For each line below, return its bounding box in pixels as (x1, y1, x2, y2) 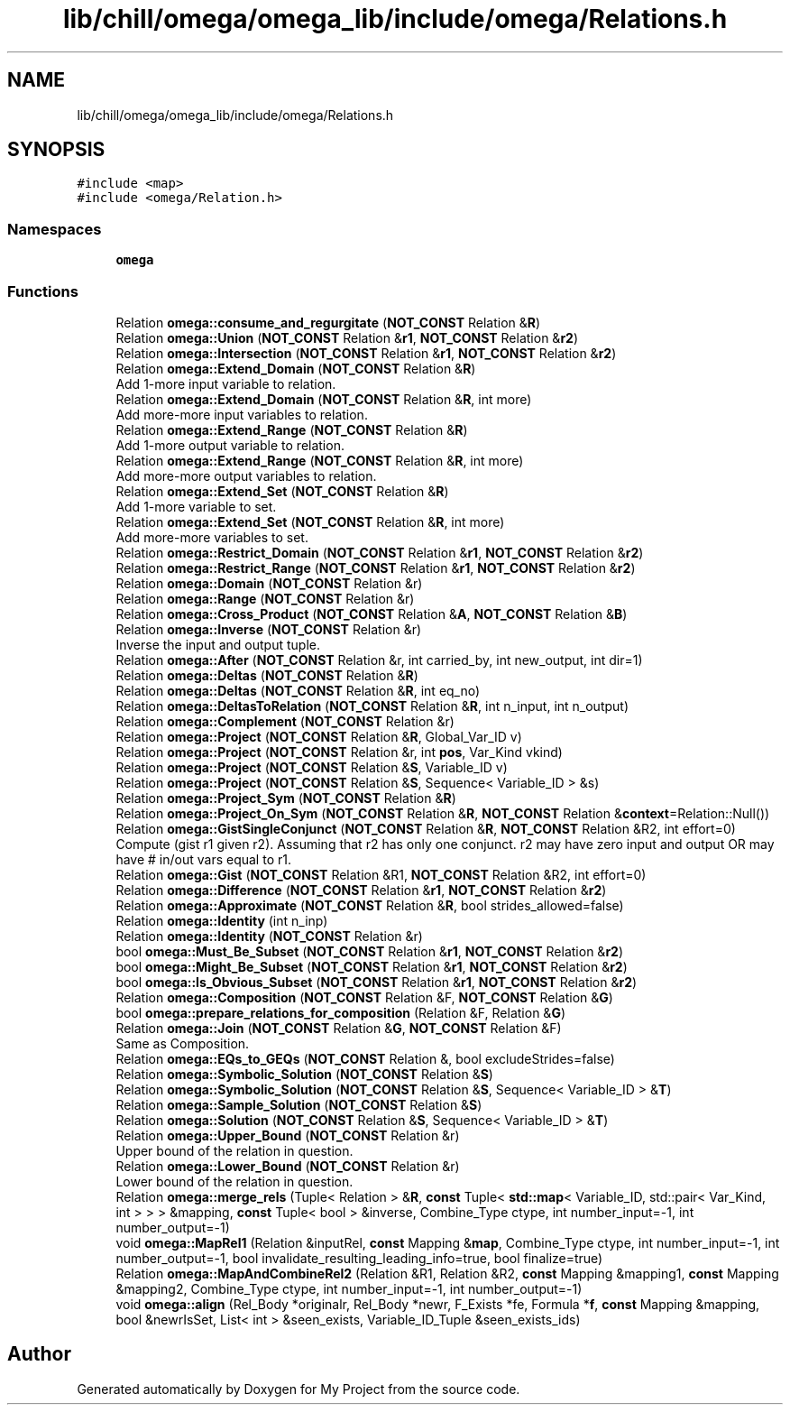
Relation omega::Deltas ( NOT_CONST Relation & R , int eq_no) (115, 682, 481, 698)
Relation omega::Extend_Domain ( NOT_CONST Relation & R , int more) (115, 391, 532, 407)
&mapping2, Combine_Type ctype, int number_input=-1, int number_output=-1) (115, 1280, 583, 1297)
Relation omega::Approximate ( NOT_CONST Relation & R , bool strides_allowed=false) (115, 897, 624, 913)
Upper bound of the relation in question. (115, 1142, 354, 1158)
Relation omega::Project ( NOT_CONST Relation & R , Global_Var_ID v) (115, 728, 522, 744)
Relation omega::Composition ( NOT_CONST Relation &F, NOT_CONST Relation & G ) (115, 989, 613, 1005)
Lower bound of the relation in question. (115, 1173, 354, 1189)
